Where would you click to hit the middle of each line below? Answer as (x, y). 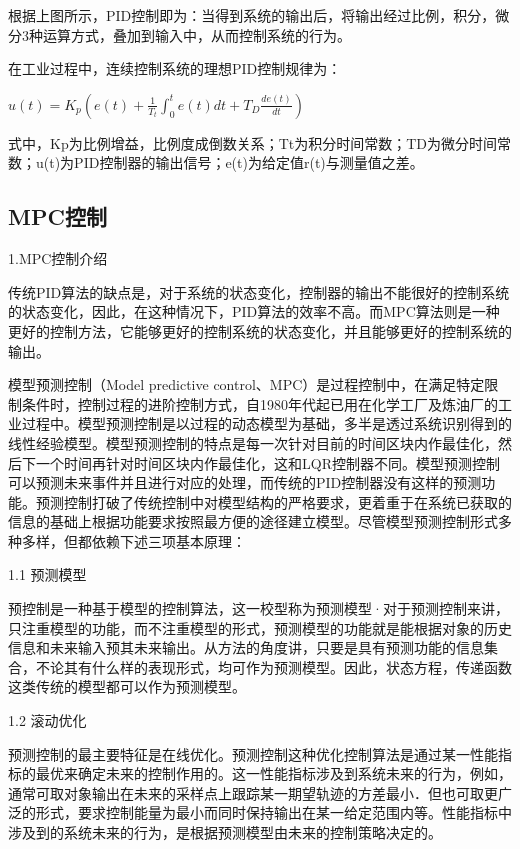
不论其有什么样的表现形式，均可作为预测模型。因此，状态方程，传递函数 (273, 666)
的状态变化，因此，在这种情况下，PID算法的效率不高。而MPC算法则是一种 (254, 311)
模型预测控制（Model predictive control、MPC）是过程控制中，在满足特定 (246, 384)
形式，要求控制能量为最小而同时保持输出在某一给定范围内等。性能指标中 (273, 812)
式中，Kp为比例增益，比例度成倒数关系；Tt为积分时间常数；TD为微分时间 (253, 142)
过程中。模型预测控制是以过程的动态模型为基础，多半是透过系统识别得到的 (266, 423)
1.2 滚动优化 (47, 720)
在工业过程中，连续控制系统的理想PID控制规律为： (175, 68)
